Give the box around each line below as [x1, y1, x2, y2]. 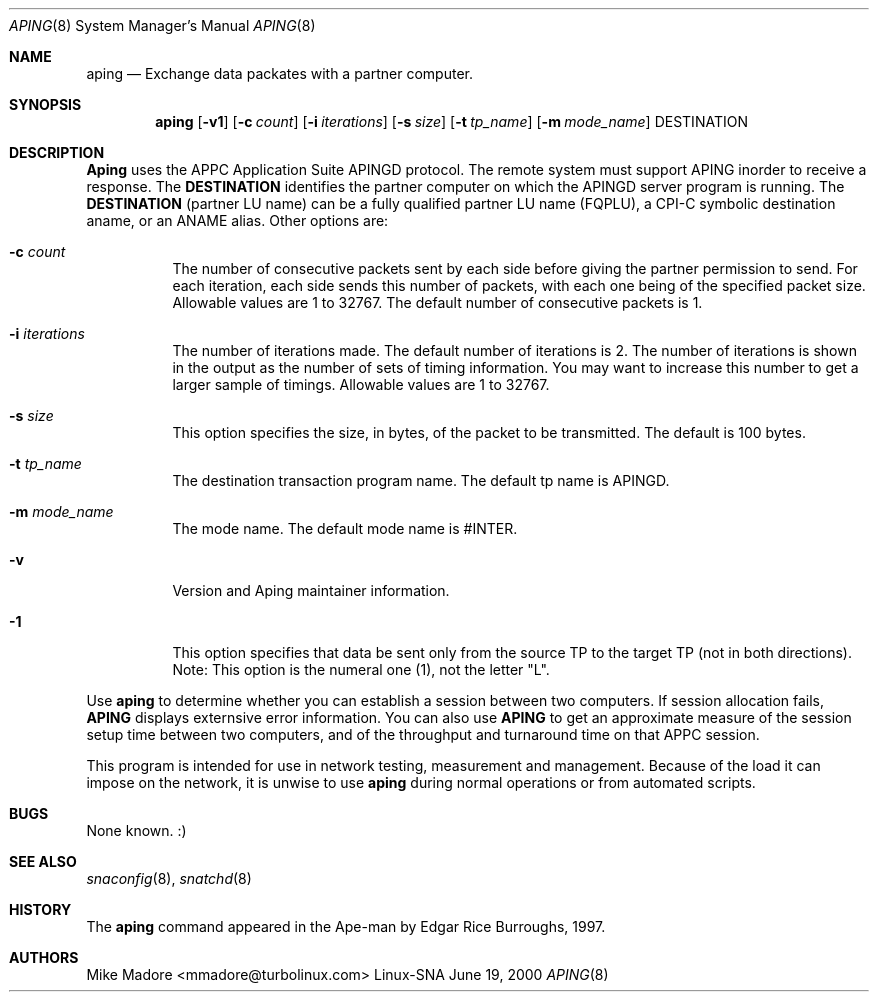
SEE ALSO [9, 853, 77, 870]
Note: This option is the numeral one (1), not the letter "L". [172, 661, 550, 678]
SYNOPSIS [9, 96, 82, 113]
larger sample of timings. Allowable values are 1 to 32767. [172, 376, 550, 393]
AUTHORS [9, 949, 79, 966]
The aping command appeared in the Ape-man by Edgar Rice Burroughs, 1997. [86, 918, 606, 935]
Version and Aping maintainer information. [172, 582, 450, 599]
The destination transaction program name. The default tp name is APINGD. [172, 472, 670, 489]
